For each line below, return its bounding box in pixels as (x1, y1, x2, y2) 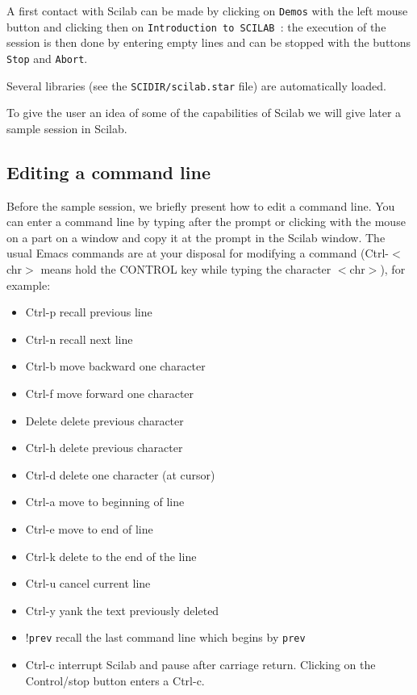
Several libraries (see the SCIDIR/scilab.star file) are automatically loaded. (6, 77, 387, 94)
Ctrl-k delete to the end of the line (25, 547, 197, 564)
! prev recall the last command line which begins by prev (25, 629, 306, 646)
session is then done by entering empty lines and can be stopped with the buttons (6, 34, 411, 51)
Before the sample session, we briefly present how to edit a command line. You (6, 197, 395, 214)
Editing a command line (6, 159, 211, 184)
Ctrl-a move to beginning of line (25, 493, 185, 510)
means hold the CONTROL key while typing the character (40, 260, 332, 277)
